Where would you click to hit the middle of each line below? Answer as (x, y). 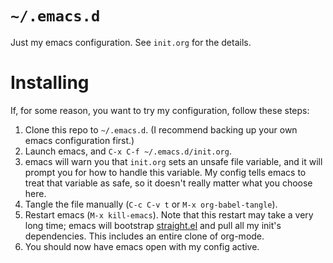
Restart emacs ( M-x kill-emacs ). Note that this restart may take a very (169, 214)
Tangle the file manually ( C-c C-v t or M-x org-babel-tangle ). (151, 204)
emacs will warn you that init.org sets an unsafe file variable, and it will (173, 161)
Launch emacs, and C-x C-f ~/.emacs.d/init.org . (128, 151)
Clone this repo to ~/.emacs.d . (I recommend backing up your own (161, 129)
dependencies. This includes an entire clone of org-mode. (144, 236)
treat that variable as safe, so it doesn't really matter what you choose (168, 183)
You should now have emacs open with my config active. (142, 246)
